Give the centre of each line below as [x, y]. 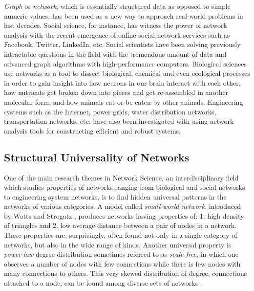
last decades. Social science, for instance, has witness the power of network [116, 25]
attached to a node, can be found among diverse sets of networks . [103, 283]
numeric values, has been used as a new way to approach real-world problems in [124, 15]
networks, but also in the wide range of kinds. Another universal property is [118, 244]
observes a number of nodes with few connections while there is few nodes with [122, 263]
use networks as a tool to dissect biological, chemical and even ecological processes [127, 73]
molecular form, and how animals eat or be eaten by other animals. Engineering [124, 101]
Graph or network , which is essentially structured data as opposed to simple [117, 6]
